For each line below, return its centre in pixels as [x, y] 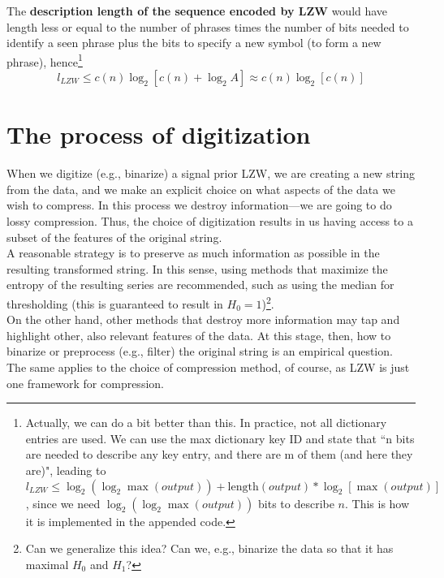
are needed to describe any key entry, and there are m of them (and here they [219, 454]
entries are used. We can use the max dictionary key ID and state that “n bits [220, 438]
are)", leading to [66, 470]
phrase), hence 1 [45, 60]
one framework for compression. [85, 383]
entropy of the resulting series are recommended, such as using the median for [200, 285]
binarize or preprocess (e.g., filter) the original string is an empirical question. [200, 351]
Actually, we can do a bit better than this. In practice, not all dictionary [206, 423]
